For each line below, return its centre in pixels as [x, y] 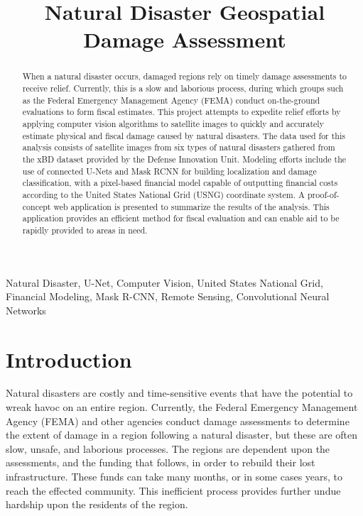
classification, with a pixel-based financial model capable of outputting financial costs [180, 183]
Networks [26, 310]
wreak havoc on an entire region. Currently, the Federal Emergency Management [182, 407]
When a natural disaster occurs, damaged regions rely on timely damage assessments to [184, 76]
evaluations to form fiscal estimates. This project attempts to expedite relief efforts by [181, 112]
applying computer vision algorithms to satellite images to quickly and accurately [173, 123]
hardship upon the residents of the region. [97, 504]
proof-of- [323, 194]
